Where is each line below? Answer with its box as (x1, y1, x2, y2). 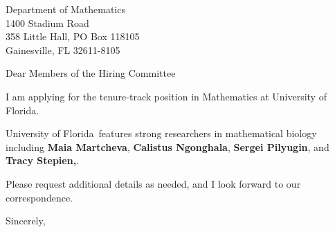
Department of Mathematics (6, 2, 125, 16)
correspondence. (6, 190, 73, 204)
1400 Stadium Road (6, 15, 89, 30)
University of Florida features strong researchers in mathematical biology (6, 126, 317, 141)
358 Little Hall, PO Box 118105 (6, 29, 140, 44)
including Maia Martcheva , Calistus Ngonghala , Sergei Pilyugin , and (6, 139, 329, 154)
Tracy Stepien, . (6, 153, 80, 168)
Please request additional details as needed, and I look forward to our (6, 176, 301, 190)
